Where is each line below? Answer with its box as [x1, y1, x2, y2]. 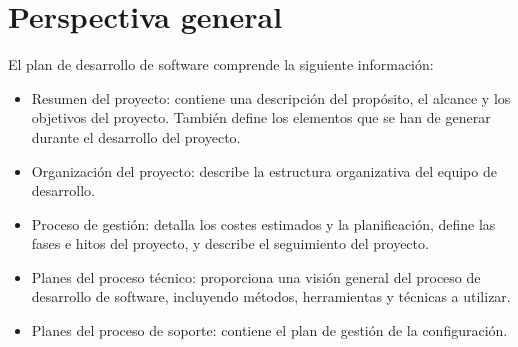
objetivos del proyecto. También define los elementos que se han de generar [31, 107, 491, 128]
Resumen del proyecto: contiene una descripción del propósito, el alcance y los [31, 87, 511, 108]
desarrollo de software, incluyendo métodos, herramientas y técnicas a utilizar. [31, 286, 511, 307]
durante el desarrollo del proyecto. [31, 126, 241, 147]
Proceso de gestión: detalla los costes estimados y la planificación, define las [31, 213, 496, 234]
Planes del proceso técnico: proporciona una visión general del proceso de [31, 266, 481, 287]
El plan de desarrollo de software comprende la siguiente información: [8, 54, 434, 75]
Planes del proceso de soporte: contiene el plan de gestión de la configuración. [31, 320, 508, 341]
